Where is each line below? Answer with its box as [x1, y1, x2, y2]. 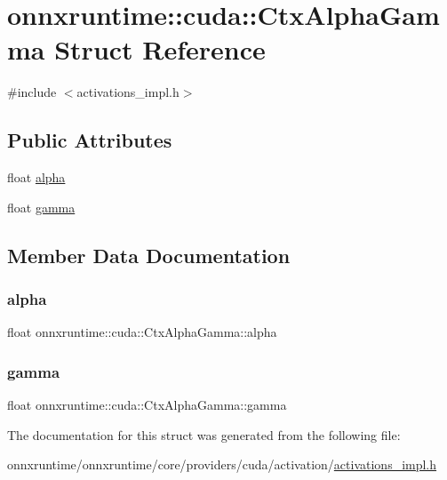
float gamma [7, 197, 76, 216]
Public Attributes [7, 126, 172, 154]
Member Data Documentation [7, 241, 291, 268]
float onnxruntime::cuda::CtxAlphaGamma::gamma [7, 396, 287, 414]
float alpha [7, 168, 66, 187]
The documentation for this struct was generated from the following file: [7, 425, 401, 444]
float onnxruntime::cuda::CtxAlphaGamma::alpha [7, 323, 277, 341]
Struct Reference [54, 31, 266, 68]
